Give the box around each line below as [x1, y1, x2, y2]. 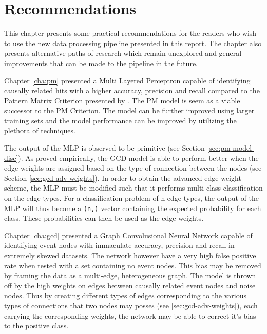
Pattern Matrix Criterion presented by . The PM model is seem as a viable [4, 95, 240, 106]
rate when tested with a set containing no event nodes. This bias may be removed [4, 260, 261, 270]
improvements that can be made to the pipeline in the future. [4, 57, 198, 68]
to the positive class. [4, 320, 69, 331]
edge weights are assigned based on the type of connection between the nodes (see [4, 162, 262, 173]
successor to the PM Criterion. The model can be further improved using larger [4, 105, 255, 116]
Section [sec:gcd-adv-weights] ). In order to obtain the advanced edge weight [4, 172, 241, 183]
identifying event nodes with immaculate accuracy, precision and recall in [4, 240, 235, 251]
